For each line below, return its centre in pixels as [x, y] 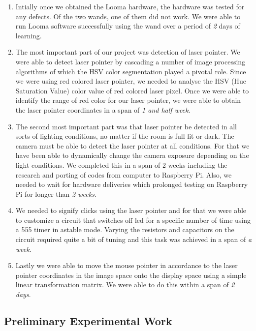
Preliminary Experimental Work [88, 321]
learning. [29, 35]
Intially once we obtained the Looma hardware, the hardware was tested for [130, 6]
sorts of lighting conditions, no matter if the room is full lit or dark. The [125, 136]
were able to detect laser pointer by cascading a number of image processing [130, 61]
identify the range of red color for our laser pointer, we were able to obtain [128, 100]
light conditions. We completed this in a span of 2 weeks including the [121, 165]
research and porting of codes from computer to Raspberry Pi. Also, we [124, 174]
